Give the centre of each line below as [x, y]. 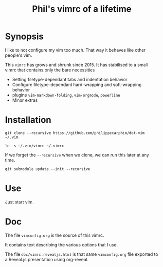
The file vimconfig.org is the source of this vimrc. [55, 235]
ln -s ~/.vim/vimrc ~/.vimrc [35, 146]
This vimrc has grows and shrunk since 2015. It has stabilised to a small [77, 65]
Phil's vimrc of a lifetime [82, 9]
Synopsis [24, 36]
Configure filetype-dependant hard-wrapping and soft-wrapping [77, 85]
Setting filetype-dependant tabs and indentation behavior [70, 79]
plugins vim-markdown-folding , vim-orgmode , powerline [66, 95]
